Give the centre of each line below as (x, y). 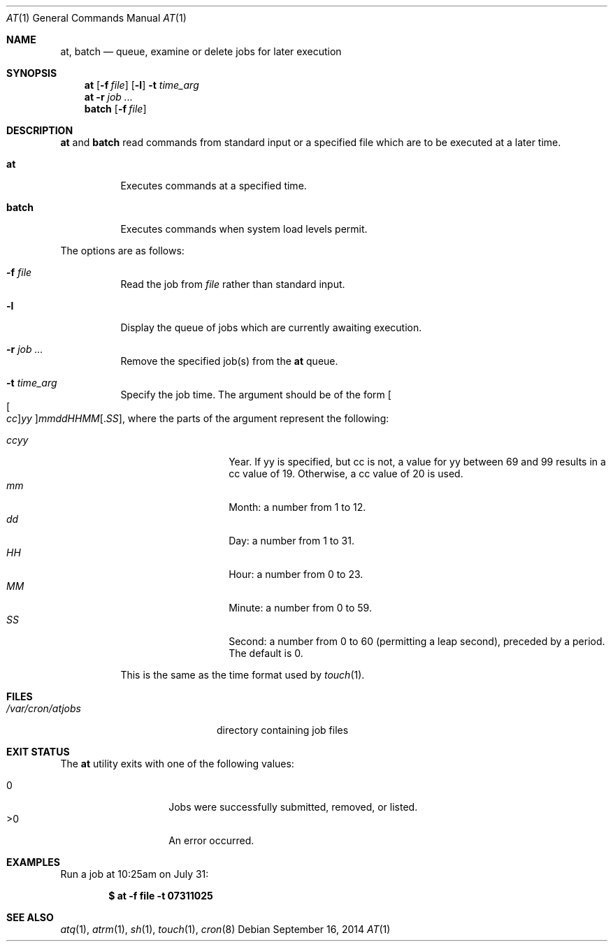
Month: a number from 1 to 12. (297, 507)
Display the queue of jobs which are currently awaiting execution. (271, 327)
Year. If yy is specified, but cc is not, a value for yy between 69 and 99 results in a (417, 462)
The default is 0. (266, 653)
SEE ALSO (30, 917)
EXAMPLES (33, 862)
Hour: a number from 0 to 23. (296, 574)
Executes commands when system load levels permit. (244, 229)
